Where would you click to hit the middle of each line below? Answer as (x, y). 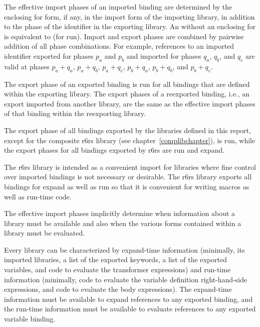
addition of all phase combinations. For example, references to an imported (119, 46)
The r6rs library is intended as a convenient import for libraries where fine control (130, 167)
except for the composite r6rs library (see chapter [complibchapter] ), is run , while (130, 140)
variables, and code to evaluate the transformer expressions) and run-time (117, 269)
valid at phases (27, 66)
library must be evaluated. (45, 233)
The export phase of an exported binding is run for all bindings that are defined (127, 84)
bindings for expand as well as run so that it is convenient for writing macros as (127, 186)
